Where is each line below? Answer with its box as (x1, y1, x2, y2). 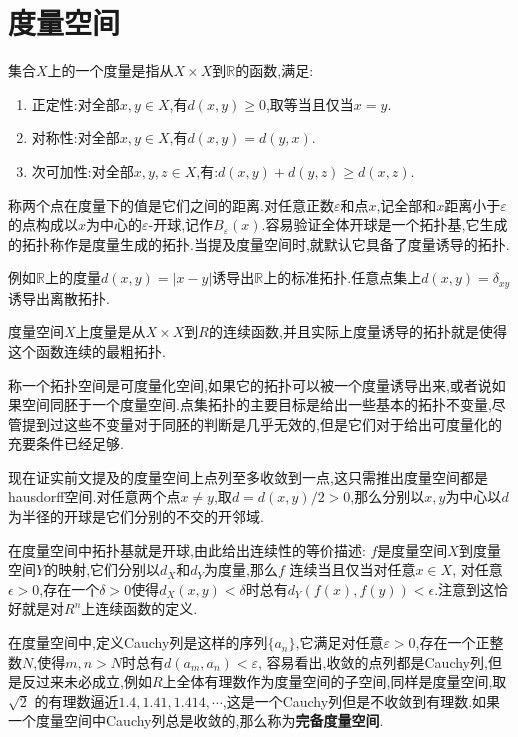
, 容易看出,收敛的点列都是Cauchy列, (258, 651, 488, 672)
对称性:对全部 (31, 127, 120, 148)
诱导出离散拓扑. (8, 287, 110, 308)
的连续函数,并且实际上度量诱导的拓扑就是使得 (208, 321, 507, 342)
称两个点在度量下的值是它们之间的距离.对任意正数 (8, 194, 334, 215)
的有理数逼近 (34, 690, 119, 711)
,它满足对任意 (295, 632, 384, 653)
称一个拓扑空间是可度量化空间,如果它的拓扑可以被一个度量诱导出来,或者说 (8, 374, 492, 395)
